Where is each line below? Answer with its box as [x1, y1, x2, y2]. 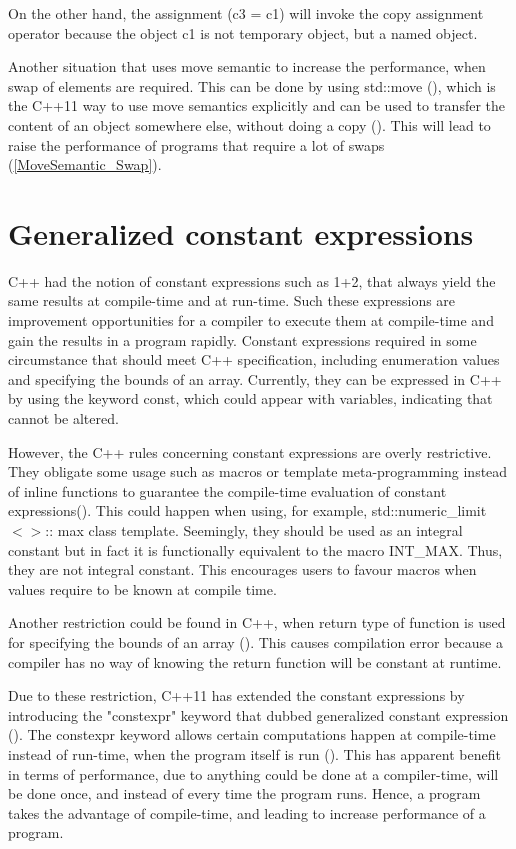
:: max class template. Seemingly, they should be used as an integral [45, 520, 463, 540]
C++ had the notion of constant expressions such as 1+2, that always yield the [8, 270, 496, 291]
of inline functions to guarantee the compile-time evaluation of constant [8, 480, 447, 501]
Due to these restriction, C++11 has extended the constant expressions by [8, 685, 465, 706]
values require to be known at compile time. [8, 578, 277, 599]
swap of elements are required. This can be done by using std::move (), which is [8, 75, 496, 96]
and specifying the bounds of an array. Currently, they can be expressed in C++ [8, 368, 502, 389]
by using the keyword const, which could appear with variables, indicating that [8, 388, 493, 409]
